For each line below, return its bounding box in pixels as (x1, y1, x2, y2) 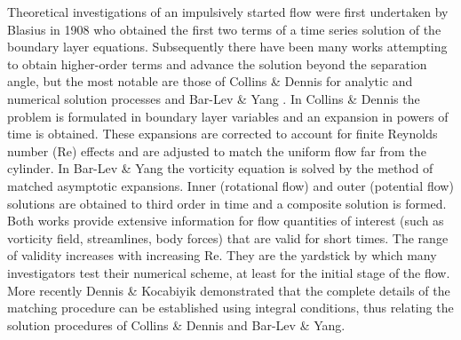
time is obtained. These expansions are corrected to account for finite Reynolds (7, 124, 438, 143)
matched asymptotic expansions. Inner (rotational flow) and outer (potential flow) (7, 176, 454, 194)
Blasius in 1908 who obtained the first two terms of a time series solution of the (7, 20, 441, 38)
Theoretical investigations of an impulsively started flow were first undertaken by (7, 3, 449, 20)
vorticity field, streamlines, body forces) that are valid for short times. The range (7, 228, 449, 247)
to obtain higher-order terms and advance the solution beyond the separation (7, 54, 427, 73)
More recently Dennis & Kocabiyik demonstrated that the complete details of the (7, 281, 450, 299)
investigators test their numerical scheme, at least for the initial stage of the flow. (7, 263, 450, 281)
